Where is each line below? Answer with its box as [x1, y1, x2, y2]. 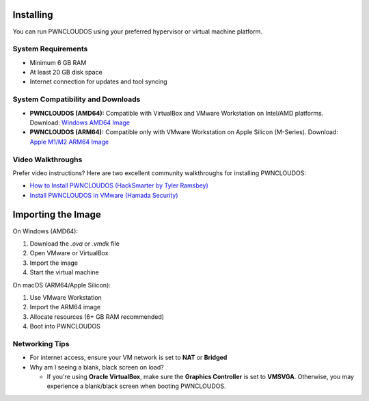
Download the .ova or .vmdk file [29, 240, 120, 248]
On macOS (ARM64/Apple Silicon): [12, 281, 111, 289]
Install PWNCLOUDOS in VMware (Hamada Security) [29, 191, 178, 199]
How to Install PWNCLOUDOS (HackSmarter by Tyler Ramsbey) [29, 181, 208, 190]
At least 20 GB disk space [29, 68, 102, 77]
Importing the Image [12, 209, 102, 220]
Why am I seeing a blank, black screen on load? [29, 363, 164, 371]
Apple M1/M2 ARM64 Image [29, 138, 109, 146]
